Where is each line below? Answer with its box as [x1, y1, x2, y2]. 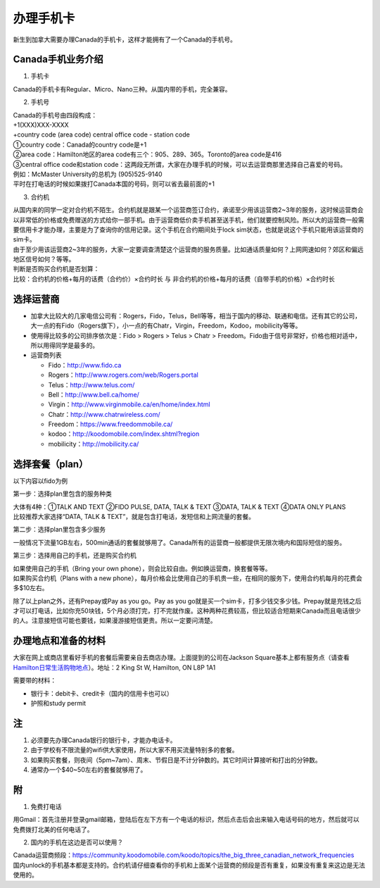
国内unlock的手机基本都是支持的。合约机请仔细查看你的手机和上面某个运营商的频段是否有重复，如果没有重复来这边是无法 [13, 861, 366, 869]
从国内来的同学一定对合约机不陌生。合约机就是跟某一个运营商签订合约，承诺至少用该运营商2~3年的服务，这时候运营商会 [13, 206, 364, 214]
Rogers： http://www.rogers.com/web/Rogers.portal [48, 370, 198, 380]
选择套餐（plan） [13, 458, 89, 470]
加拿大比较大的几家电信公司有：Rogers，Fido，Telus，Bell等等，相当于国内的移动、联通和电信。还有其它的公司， [30, 311, 362, 320]
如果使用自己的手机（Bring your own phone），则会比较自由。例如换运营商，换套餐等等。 [13, 564, 272, 573]
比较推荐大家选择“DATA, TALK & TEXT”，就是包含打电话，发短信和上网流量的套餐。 [13, 512, 255, 520]
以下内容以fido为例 [13, 476, 68, 485]
